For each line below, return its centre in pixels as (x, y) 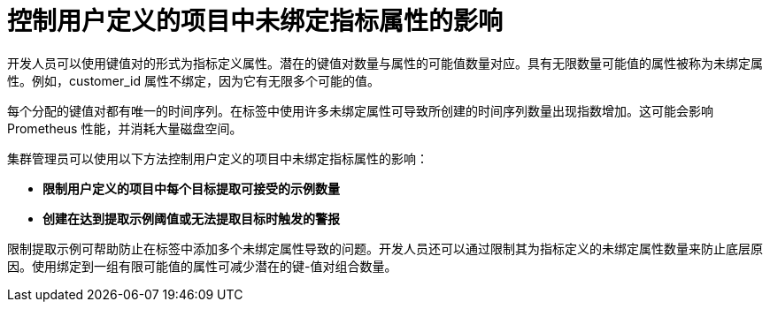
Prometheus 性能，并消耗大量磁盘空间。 (125, 128)
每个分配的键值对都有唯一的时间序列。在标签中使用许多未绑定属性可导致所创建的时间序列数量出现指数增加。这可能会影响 (360, 110)
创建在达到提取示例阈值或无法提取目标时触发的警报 (191, 218)
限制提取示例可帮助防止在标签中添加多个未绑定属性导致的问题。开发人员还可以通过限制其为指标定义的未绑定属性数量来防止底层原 (385, 248)
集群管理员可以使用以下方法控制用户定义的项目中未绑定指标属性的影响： (218, 158)
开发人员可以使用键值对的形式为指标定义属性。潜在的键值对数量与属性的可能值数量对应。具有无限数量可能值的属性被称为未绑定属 (385, 63)
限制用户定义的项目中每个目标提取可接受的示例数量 (191, 188)
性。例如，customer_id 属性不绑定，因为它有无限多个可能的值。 (193, 80)
